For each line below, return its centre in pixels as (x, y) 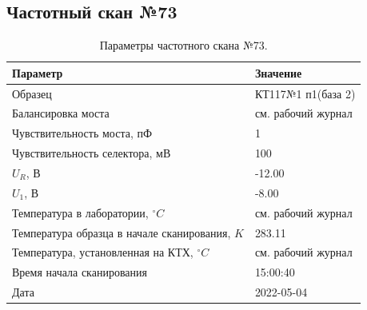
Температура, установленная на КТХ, (103, 252)
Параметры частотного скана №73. (183, 45)
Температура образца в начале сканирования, (122, 232)
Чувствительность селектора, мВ (92, 153)
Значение (278, 72)
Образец (32, 93)
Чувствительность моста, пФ (82, 133)
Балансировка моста (61, 113)
